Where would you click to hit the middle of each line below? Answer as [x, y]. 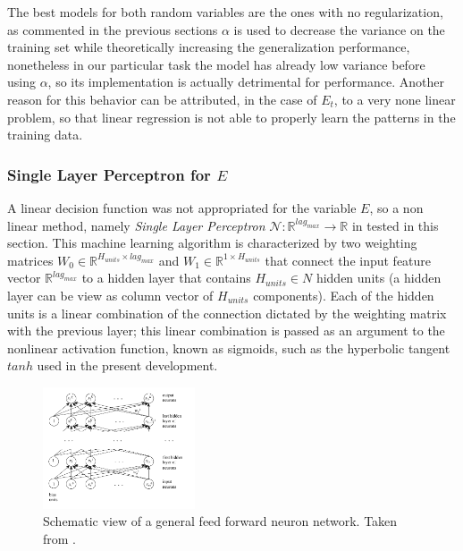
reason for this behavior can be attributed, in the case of [162, 99]
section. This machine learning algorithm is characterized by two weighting [212, 243]
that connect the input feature [348, 260]
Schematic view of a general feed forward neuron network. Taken [220, 521]
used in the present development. [127, 365]
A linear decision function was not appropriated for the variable [182, 207]
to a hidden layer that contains [166, 278]
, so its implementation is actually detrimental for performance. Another [246, 82]
